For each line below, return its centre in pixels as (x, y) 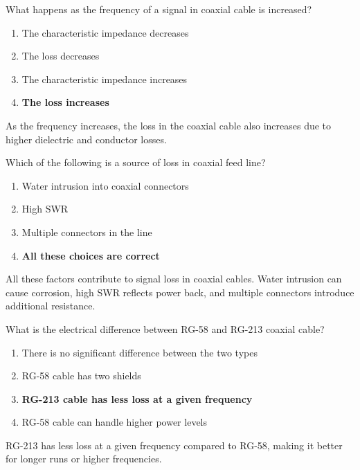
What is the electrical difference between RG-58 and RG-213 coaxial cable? (165, 328)
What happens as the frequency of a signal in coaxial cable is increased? (159, 9)
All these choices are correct (91, 255)
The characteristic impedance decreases (105, 32)
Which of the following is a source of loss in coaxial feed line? (136, 162)
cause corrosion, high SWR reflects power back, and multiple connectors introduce (180, 292)
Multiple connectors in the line (87, 232)
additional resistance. (51, 306)
